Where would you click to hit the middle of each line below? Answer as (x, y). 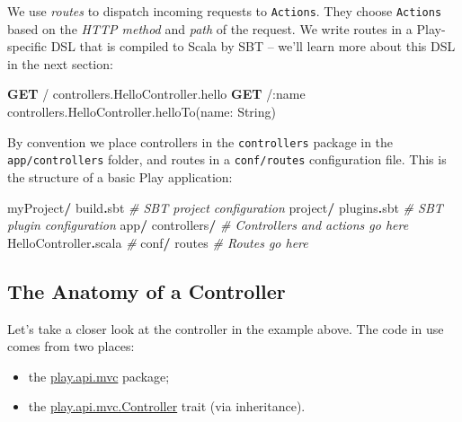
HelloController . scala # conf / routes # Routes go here (158, 242)
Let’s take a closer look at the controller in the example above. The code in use (226, 328)
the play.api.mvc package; (99, 376)
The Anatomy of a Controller (147, 290)
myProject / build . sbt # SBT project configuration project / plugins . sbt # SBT (225, 207)
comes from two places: (71, 346)
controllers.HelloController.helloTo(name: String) (142, 112)
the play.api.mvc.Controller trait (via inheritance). (167, 406)
